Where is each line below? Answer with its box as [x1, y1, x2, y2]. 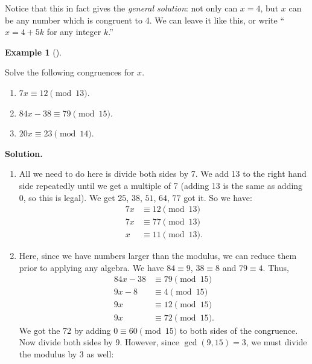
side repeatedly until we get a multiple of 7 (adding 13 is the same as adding [19, 179, 303, 191]
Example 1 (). [5, 45, 62, 58]
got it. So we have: [183, 191, 252, 203]
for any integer [46, 25, 101, 38]
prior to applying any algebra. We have [19, 261, 164, 273]
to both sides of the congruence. [179, 324, 298, 336]
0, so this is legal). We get [19, 191, 115, 203]
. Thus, [263, 261, 289, 273]
